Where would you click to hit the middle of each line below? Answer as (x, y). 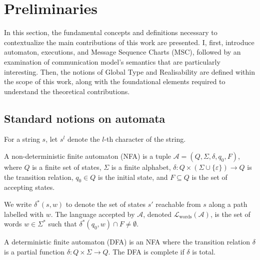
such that (62, 224)
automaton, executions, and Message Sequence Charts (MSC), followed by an (122, 52)
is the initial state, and (133, 177)
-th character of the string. (145, 139)
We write (18, 204)
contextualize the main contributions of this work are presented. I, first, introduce (129, 42)
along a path (228, 204)
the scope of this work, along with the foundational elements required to (115, 81)
